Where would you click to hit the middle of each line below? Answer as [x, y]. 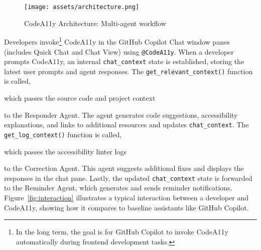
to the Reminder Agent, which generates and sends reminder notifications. [118, 188]
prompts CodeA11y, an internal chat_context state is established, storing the [124, 61]
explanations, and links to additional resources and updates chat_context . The [126, 124]
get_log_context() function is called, [63, 134]
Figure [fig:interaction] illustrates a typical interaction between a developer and [126, 197]
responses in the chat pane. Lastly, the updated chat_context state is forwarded [128, 178]
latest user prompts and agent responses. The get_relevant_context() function [128, 71]
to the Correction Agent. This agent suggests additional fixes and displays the [124, 168]
